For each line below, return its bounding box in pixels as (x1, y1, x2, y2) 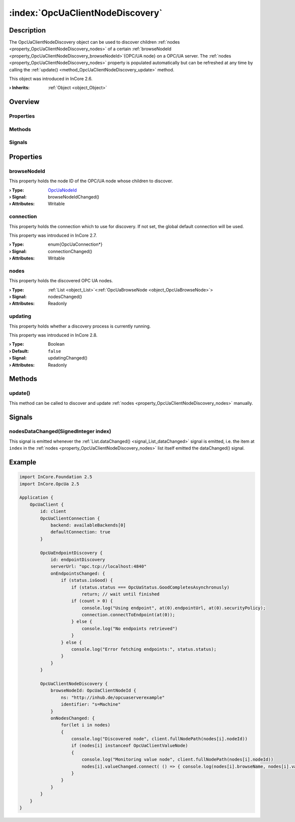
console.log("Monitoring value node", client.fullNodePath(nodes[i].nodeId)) (81, 756, 274, 762)
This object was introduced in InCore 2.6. (9, 76, 93, 82)
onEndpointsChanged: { (50, 570, 105, 576)
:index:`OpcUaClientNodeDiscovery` (9, 7, 163, 18)
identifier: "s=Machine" (60, 702, 121, 707)
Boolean (48, 341, 65, 347)
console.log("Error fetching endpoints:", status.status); (71, 647, 217, 652)
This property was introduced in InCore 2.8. (9, 332, 98, 338)
